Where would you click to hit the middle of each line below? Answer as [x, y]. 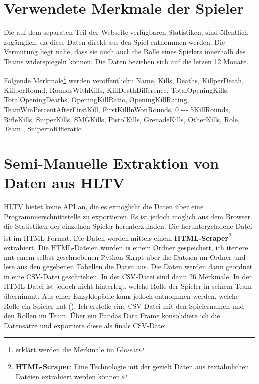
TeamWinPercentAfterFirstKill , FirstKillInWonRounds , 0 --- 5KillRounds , [117, 109]
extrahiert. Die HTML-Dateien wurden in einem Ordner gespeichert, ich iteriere [126, 247]
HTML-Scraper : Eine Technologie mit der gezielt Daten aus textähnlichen [132, 366]
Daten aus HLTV [64, 183]
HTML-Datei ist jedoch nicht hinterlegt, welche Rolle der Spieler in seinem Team [128, 286]
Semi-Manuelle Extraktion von [112, 163]
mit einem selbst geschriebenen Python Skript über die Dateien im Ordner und [125, 257]
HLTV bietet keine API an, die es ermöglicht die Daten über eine [104, 206]
